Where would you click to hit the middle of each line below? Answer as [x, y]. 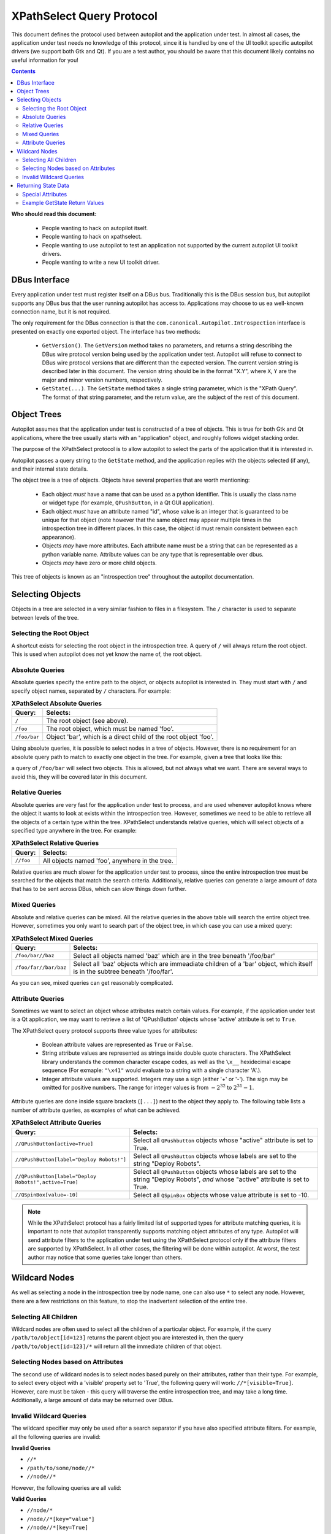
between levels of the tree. [45, 617]
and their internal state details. [50, 469]
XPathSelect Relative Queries [55, 843]
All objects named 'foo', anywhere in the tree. [108, 860]
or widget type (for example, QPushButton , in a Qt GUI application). [128, 503]
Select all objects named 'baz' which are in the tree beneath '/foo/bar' [174, 955]
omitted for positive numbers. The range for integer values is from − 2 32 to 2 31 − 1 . [148, 1087]
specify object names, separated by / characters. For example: [91, 691]
